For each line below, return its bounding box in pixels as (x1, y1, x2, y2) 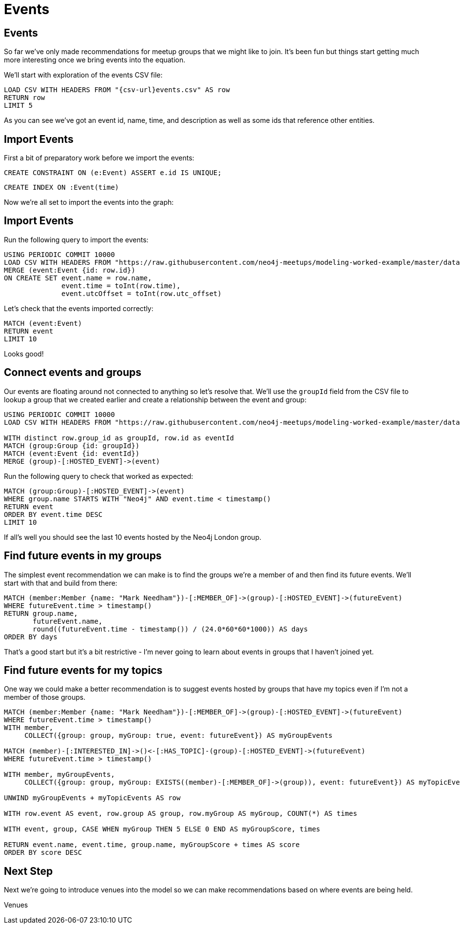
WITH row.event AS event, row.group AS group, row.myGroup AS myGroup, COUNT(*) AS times (4, 810, 357, 818)
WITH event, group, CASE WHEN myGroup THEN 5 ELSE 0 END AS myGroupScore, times (4, 825, 321, 833)
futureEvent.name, (33, 617, 103, 625)
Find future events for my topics (4, 664, 163, 676)
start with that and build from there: (4, 578, 117, 587)
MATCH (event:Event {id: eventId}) (4, 449, 140, 457)
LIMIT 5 (4, 101, 33, 110)
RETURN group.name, (4, 609, 78, 617)
